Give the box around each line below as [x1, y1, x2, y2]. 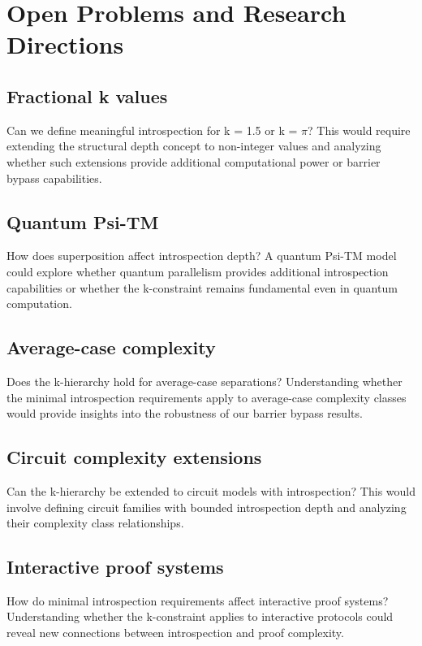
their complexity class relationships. [6, 514, 184, 531]
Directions [6, 28, 124, 61]
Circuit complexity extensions [6, 444, 262, 470]
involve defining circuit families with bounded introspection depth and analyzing [6, 498, 407, 515]
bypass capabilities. [6, 169, 102, 186]
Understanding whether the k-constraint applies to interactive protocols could [6, 608, 394, 625]
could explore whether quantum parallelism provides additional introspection [6, 262, 389, 280]
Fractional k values [6, 83, 168, 108]
